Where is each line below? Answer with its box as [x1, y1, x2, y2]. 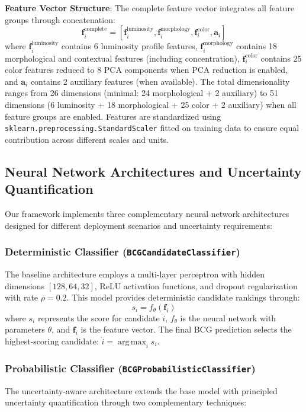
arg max [117, 337, 146, 346]
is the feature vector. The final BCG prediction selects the [80, 323, 292, 336]
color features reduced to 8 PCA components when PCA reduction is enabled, [5, 63, 288, 76]
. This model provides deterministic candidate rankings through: [66, 291, 300, 304]
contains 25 [260, 52, 302, 64]
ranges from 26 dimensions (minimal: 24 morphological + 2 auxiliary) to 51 [5, 87, 279, 99]
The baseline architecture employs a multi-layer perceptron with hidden [5, 267, 265, 280]
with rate [5, 291, 38, 304]
